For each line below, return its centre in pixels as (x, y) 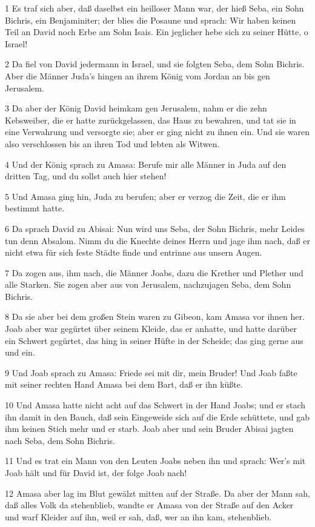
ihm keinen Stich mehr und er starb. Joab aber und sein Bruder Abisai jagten (149, 429)
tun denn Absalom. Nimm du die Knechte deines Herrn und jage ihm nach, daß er (157, 240)
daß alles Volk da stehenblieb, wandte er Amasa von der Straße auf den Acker (149, 505)
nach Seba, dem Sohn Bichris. (60, 440)
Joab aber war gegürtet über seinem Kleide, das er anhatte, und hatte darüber (151, 329)
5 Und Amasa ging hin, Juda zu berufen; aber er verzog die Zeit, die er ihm (145, 196)
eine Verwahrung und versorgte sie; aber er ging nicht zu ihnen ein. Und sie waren (157, 132)
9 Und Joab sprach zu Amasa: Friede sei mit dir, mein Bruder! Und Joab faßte (151, 372)
